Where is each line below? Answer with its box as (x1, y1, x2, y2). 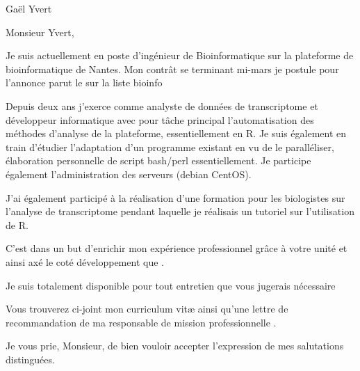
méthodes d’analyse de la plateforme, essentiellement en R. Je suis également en (6, 126, 347, 141)
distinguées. (6, 352, 55, 366)
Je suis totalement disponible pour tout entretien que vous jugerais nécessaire (6, 278, 336, 292)
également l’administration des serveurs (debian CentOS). (6, 166, 252, 181)
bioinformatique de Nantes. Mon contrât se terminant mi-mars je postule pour (6, 61, 339, 76)
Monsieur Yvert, (6, 24, 74, 39)
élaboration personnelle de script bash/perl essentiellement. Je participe (6, 153, 311, 168)
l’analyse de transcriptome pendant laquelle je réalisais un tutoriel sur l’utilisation (6, 204, 354, 219)
